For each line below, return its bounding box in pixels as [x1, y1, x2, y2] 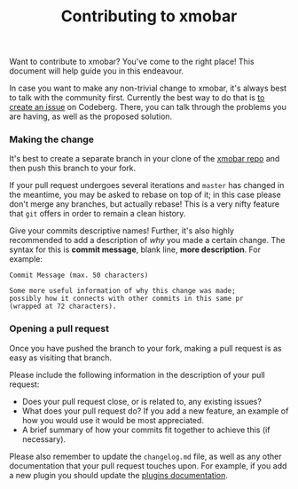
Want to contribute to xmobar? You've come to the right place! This [9, 56, 255, 67]
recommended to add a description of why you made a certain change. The [9, 235, 286, 246]
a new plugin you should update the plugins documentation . [9, 469, 228, 480]
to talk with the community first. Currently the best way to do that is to [9, 92, 265, 103]
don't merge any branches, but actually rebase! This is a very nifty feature [9, 199, 280, 209]
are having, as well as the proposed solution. [9, 111, 173, 122]
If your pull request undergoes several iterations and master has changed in [9, 180, 285, 191]
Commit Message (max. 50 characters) [9, 271, 149, 280]
